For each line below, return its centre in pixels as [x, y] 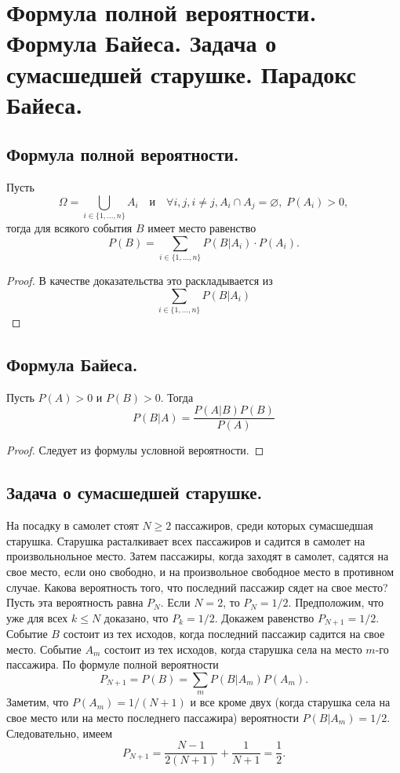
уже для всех [37, 617]
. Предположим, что [336, 602]
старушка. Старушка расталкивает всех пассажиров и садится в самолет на [186, 540]
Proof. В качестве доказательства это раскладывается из [140, 280]
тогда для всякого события [69, 228]
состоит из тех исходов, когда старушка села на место [233, 649]
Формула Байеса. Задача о [142, 43]
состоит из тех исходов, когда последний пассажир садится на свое [224, 634]
